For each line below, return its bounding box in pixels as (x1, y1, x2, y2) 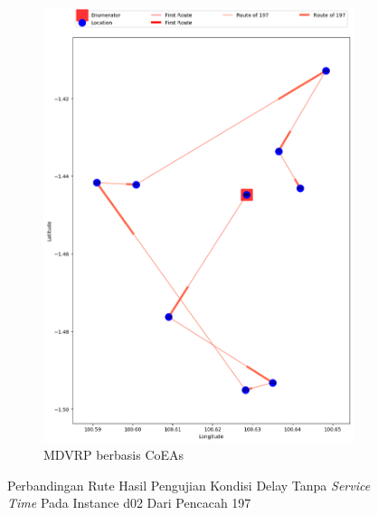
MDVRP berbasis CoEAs (43, 445, 184, 464)
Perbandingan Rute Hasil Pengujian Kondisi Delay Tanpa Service (7, 475, 371, 494)
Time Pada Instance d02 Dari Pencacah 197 (7, 493, 251, 512)
